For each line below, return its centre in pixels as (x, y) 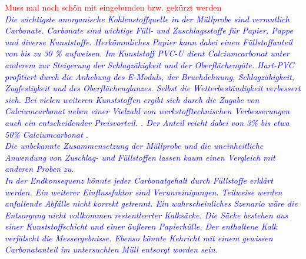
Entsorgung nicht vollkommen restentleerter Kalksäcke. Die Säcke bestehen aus (147, 215)
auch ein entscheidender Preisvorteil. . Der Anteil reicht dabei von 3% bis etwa (147, 122)
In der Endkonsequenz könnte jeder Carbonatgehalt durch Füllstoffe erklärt (139, 180)
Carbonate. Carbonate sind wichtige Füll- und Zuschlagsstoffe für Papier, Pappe (149, 30)
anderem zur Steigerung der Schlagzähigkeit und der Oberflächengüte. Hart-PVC (149, 64)
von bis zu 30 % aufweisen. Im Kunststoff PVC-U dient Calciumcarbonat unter (147, 53)
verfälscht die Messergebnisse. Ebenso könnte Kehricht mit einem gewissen (139, 238)
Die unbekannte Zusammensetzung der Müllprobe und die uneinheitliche (134, 146)
